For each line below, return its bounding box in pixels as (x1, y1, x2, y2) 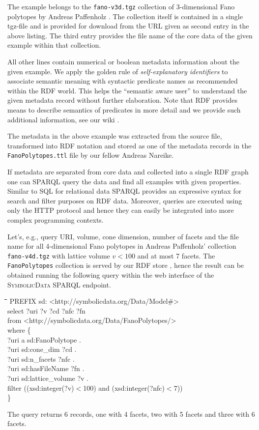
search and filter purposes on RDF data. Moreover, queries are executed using (7, 195, 242, 205)
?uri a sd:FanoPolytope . (7, 334, 81, 344)
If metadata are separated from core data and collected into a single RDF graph (7, 167, 249, 177)
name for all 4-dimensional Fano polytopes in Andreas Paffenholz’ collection (7, 241, 236, 251)
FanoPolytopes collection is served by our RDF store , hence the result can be (7, 260, 244, 270)
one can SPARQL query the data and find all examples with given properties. (7, 176, 241, 186)
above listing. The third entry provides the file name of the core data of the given (7, 30, 253, 40)
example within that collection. (7, 40, 101, 50)
